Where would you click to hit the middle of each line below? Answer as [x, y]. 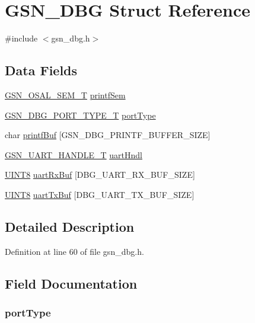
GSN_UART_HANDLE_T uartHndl [74, 154]
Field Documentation [71, 283]
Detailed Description [70, 226]
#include [21, 38]
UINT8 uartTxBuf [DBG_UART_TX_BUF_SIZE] [100, 194]
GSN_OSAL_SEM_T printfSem [65, 95]
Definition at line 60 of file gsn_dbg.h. [74, 251]
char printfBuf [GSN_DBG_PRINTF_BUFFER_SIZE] [108, 135]
